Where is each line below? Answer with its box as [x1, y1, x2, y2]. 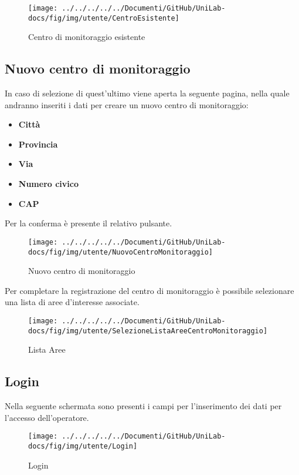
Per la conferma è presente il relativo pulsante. [5, 217, 172, 229]
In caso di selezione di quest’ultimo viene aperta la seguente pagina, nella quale [5, 87, 290, 99]
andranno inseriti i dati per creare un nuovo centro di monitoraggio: [5, 98, 249, 111]
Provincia [18, 138, 58, 150]
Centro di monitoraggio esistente [28, 31, 145, 43]
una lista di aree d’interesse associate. [5, 296, 140, 308]
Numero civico [18, 178, 79, 190]
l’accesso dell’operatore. [5, 411, 89, 423]
